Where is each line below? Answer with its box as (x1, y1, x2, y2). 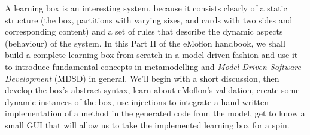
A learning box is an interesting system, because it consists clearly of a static (5, 2, 287, 14)
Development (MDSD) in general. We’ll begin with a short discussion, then (5, 72, 279, 84)
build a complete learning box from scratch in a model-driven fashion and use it (5, 48, 298, 61)
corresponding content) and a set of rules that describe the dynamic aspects (5, 25, 283, 38)
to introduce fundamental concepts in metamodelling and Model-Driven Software (5, 60, 301, 72)
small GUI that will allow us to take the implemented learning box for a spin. (5, 118, 290, 131)
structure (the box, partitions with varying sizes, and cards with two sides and (5, 13, 293, 26)
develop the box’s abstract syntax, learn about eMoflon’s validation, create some (5, 84, 300, 96)
